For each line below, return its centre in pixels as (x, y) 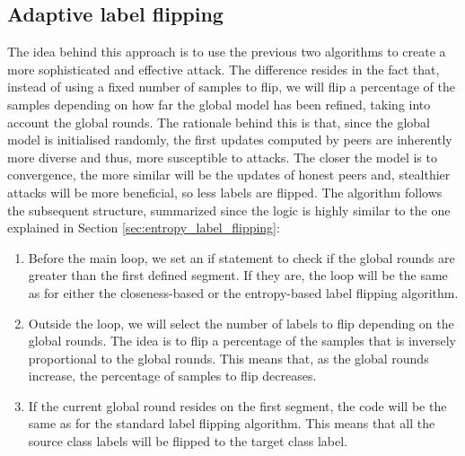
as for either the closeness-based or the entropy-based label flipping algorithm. (243, 292)
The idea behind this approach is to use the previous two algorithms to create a (227, 52)
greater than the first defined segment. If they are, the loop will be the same (238, 275)
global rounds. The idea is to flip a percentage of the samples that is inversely (242, 341)
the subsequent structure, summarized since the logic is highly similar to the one (229, 210)
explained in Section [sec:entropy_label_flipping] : (144, 228)
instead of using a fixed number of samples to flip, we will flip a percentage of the (231, 87)
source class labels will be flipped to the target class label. (188, 441)
